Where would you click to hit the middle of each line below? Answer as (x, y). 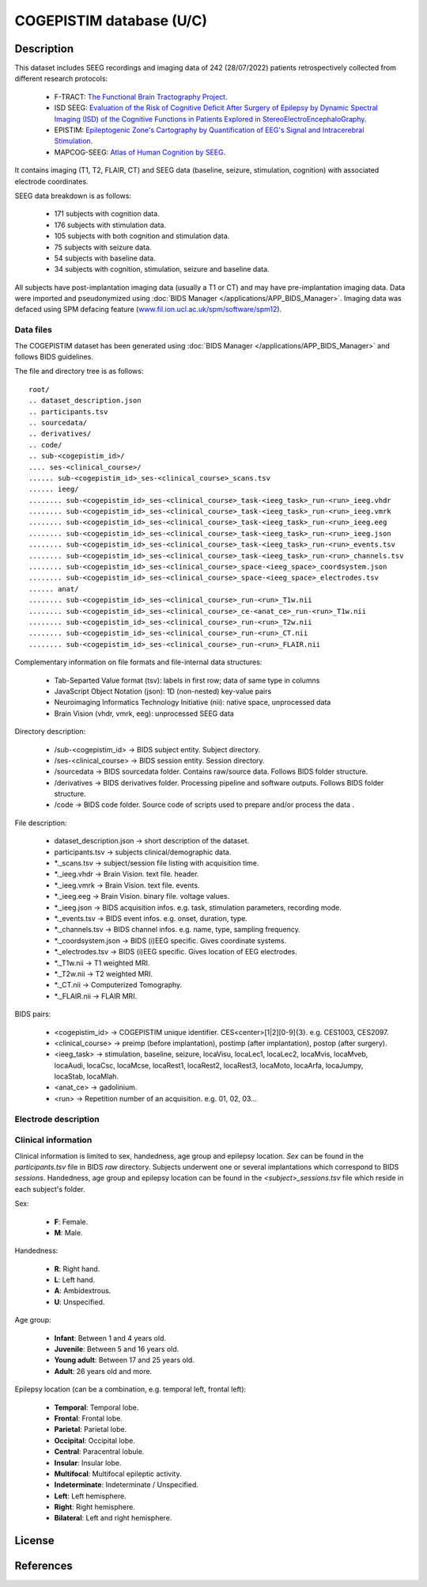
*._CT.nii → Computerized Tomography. (118, 985)
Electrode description (57, 1119)
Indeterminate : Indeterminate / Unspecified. (127, 1485)
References (43, 1566)
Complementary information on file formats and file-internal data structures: (138, 662)
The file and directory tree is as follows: (79, 371)
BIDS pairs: (33, 1014)
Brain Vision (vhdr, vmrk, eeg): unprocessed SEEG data (144, 714)
